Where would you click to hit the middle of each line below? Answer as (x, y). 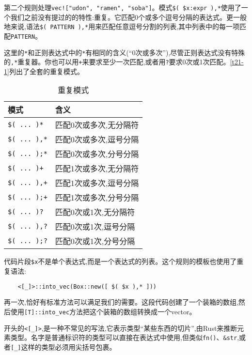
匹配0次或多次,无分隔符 (97, 125)
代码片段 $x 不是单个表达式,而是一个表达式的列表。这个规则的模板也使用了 (120, 261)
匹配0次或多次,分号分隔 (97, 154)
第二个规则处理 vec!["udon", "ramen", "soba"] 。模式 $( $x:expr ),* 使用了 (123, 7)
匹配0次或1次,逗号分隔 (95, 227)
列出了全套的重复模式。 (46, 71)
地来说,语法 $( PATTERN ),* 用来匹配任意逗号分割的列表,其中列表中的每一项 (122, 26)
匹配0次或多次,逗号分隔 (97, 139)
